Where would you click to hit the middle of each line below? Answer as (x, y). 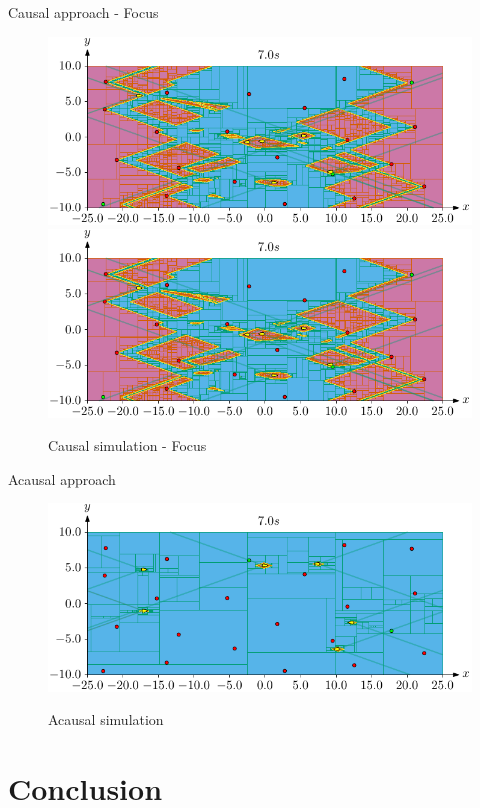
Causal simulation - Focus (127, 445)
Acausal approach (62, 478)
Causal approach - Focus (83, 12)
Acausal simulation (106, 719)
